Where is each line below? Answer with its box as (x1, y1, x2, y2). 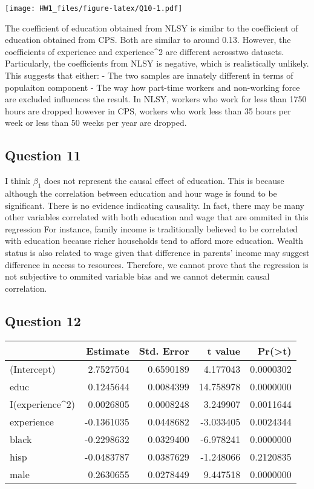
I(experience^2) (10, 396, 76, 411)
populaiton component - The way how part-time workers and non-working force (5, 80, 300, 93)
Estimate (86, 343, 129, 358)
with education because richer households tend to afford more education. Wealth (5, 234, 304, 247)
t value (207, 343, 241, 358)
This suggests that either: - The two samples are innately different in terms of (5, 69, 293, 82)
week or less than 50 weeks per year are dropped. (5, 116, 187, 129)
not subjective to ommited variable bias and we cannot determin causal (5, 270, 270, 283)
